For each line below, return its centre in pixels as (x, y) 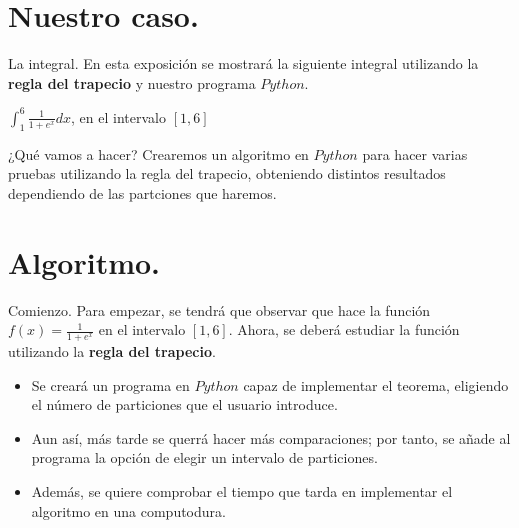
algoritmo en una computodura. (128, 510)
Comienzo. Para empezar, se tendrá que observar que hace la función (219, 309)
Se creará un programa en (110, 384)
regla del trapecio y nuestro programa (132, 82)
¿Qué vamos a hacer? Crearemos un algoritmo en (158, 153)
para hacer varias (415, 153)
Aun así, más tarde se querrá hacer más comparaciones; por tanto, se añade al (271, 437)
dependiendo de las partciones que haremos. (142, 192)
